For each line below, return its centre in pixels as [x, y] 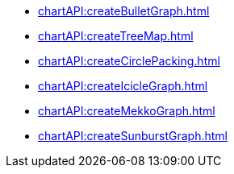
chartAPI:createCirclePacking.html [129, 61]
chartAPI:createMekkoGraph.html [127, 111]
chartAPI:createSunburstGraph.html [133, 136]
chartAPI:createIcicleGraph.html [123, 86]
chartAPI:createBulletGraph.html [124, 11]
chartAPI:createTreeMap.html [116, 36]
